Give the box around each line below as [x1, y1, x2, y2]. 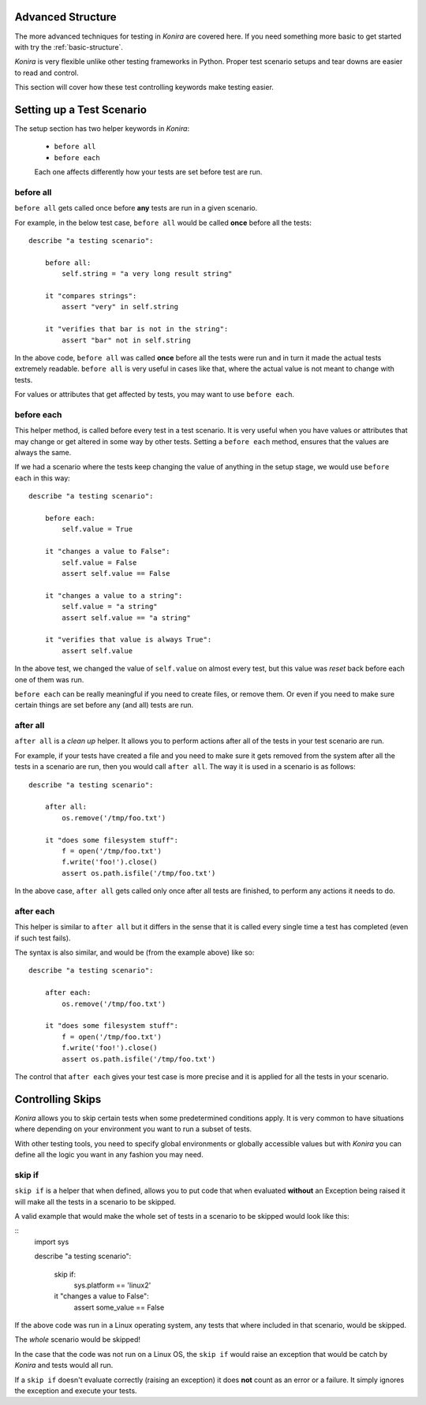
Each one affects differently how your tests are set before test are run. [34, 167, 263, 177]
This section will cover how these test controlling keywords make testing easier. [14, 83, 274, 92]
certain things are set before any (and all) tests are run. [14, 701, 194, 710]
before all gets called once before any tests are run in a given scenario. [14, 204, 258, 213]
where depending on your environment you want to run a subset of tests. [14, 1124, 252, 1134]
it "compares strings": [44, 292, 137, 301]
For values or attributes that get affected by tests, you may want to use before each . [14, 390, 295, 399]
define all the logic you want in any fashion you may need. [14, 1150, 204, 1160]
